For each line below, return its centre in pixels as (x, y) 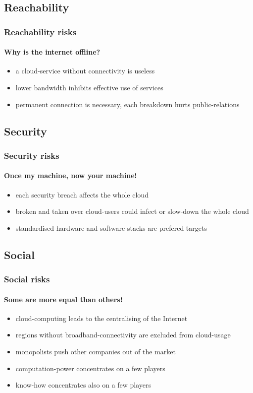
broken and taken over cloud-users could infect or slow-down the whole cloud (132, 211)
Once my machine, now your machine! (71, 175)
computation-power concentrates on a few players (90, 368)
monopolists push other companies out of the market (96, 352)
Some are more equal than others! (63, 299)
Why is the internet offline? (52, 52)
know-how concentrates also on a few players (83, 385)
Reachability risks (40, 32)
